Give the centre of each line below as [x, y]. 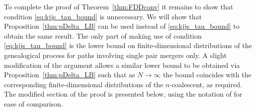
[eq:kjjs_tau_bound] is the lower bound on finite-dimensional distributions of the [128, 45]
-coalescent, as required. [206, 84]
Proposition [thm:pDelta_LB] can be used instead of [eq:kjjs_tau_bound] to [122, 26]
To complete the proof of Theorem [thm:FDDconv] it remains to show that [119, 6]
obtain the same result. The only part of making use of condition [103, 35]
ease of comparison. [34, 103]
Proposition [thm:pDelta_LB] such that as [70, 75]
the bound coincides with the [207, 75]
